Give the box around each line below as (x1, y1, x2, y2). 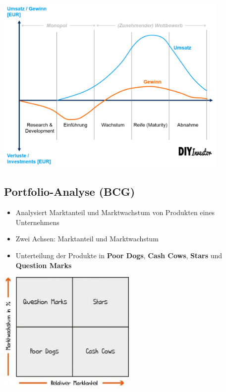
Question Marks (15, 260, 72, 270)
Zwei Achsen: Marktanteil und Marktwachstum (15, 233, 159, 244)
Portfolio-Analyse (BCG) (4, 184, 135, 199)
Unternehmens (15, 217, 59, 227)
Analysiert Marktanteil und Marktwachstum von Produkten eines (15, 207, 215, 218)
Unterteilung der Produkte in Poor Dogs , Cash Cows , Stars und (15, 250, 223, 261)
